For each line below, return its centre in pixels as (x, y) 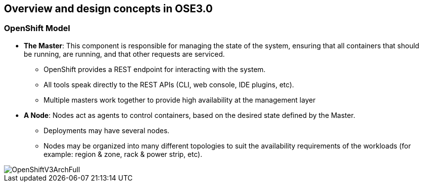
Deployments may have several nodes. (107, 130)
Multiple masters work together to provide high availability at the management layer (180, 100)
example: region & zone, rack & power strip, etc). (123, 154)
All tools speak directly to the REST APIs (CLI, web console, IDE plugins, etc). (169, 84)
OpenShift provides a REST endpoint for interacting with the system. (155, 69)
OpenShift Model (37, 28)
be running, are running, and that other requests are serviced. (124, 54)
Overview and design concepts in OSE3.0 (108, 9)
